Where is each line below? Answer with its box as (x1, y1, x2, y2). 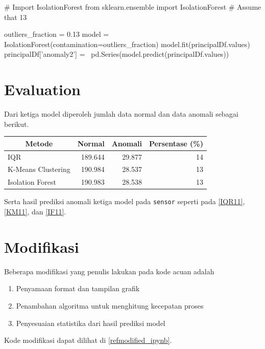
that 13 (4, 11, 27, 22)
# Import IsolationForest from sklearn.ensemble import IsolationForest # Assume (4, 2, 261, 12)
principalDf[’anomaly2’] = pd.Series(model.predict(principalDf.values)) (4, 49, 229, 59)
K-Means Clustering (8, 164, 70, 174)
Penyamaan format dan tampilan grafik (16, 283, 140, 294)
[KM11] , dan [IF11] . (4, 206, 66, 217)
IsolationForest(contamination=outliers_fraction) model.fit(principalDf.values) (4, 38, 250, 49)
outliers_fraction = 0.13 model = (4, 29, 109, 39)
